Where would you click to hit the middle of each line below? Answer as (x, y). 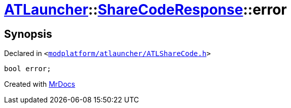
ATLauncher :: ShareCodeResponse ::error (146, 10)
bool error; (28, 69)
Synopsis (28, 34)
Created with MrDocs (40, 84)
